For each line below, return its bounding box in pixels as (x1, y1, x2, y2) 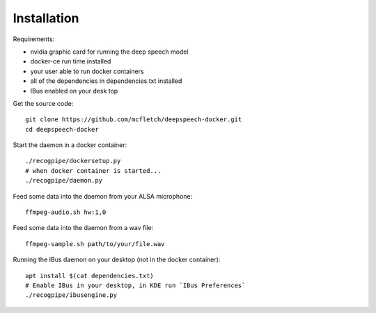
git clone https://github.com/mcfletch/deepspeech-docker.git (25, 116, 242, 123)
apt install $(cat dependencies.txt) (25, 272, 155, 280)
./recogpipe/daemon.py (25, 176, 103, 185)
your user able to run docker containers (30, 67, 144, 75)
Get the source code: (13, 99, 74, 107)
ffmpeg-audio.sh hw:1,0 (25, 208, 107, 216)
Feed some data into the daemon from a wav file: (13, 224, 154, 232)
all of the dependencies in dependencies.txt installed (30, 77, 182, 85)
